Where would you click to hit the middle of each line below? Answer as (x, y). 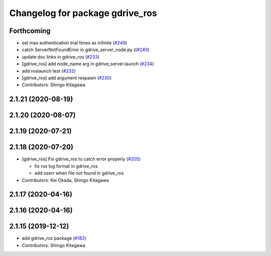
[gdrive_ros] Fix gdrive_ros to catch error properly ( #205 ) (81, 159)
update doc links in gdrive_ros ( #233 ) (61, 57)
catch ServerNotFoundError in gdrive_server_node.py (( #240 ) (86, 50)
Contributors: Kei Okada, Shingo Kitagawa (65, 180)
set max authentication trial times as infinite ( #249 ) (75, 43)
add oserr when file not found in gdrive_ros (79, 173)
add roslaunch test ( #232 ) (49, 71)
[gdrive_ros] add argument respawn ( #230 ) (67, 78)
